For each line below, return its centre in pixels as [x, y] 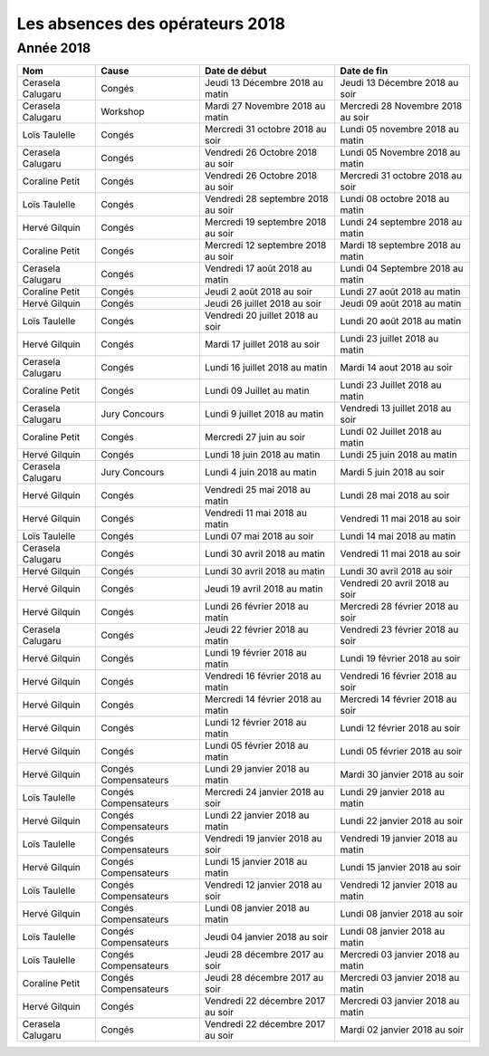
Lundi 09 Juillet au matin [257, 391]
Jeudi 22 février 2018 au [256, 629]
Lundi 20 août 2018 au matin [401, 322]
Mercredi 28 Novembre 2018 [401, 106]
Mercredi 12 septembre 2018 [265, 245]
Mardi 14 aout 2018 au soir [396, 368]
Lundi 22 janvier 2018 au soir [402, 821]
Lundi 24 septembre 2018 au [401, 222]
